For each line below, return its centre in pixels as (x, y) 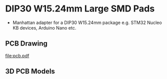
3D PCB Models (30, 71)
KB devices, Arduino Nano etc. (44, 27)
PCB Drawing (26, 44)
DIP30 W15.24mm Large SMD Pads (80, 9)
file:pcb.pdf (17, 55)
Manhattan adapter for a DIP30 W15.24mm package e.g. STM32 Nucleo (87, 22)
